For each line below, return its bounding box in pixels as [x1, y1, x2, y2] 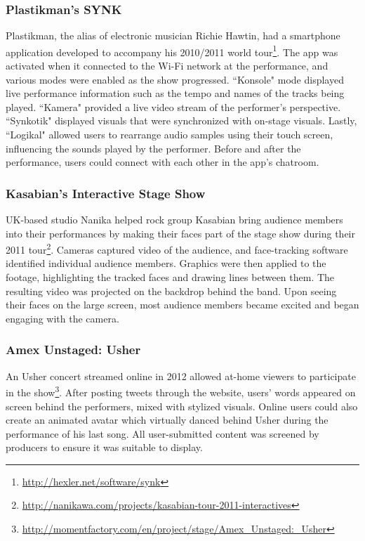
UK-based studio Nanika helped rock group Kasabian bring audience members [6, 212, 343, 227]
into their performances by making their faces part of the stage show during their [6, 226, 355, 240]
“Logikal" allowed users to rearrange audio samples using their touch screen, [6, 127, 333, 142]
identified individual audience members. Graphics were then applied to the [6, 256, 326, 270]
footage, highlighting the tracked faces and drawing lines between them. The [6, 270, 335, 285]
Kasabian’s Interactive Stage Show [6, 184, 206, 202]
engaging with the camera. [6, 311, 119, 325]
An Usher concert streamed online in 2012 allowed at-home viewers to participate [6, 368, 356, 383]
